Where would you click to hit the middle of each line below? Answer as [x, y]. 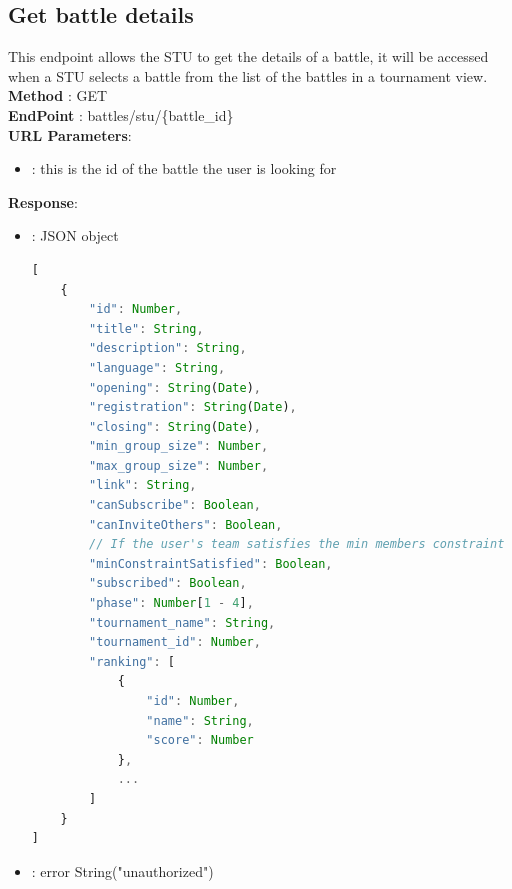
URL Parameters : [70, 134]
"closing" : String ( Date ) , [175, 426]
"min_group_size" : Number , [179, 446]
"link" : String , [143, 485]
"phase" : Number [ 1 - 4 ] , [171, 603]
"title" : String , [146, 328]
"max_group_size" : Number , [179, 465]
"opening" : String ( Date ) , [175, 387]
